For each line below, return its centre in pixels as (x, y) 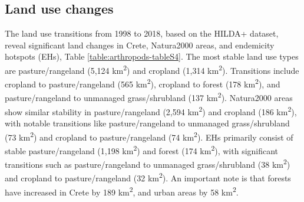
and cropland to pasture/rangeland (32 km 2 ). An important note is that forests (148, 177)
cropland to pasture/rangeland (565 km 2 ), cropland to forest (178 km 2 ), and (143, 83)
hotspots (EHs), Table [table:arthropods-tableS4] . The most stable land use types (152, 56)
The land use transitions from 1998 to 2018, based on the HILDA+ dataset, (142, 33)
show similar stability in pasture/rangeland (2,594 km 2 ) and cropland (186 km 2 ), (151, 110)
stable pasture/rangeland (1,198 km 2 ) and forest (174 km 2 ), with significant (142, 149)
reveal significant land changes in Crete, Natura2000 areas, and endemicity (140, 45)
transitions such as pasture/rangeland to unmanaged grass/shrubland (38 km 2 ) (148, 163)
